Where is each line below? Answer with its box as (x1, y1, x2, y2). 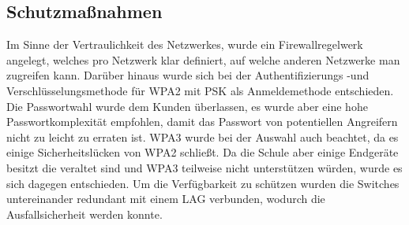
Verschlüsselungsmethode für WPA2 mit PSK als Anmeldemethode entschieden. (6, 82, 394, 98)
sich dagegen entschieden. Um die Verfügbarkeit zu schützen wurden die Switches (6, 175, 400, 191)
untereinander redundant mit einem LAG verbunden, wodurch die (6, 190, 325, 207)
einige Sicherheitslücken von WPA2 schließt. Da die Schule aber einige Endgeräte (6, 144, 399, 160)
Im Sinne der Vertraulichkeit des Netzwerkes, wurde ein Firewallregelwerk (6, 36, 363, 53)
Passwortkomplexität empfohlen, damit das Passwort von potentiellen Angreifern (6, 113, 398, 130)
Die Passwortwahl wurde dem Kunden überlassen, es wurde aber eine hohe (6, 98, 368, 114)
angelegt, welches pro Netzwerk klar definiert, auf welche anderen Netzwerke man (6, 51, 400, 68)
